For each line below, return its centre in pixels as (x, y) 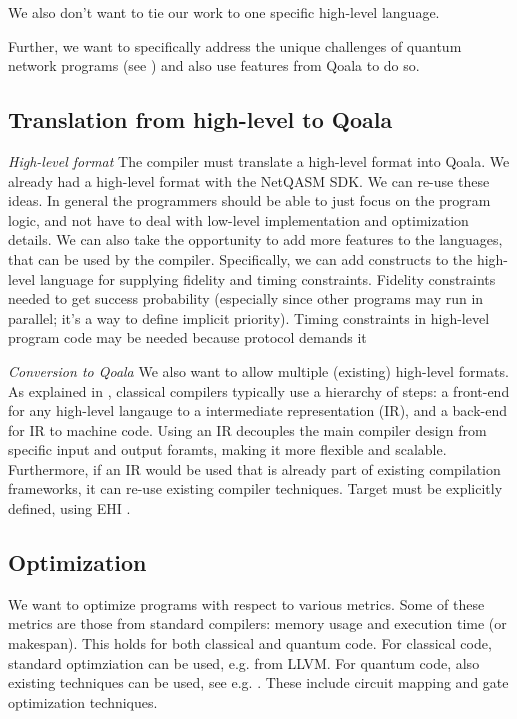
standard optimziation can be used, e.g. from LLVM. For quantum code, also (244, 662)
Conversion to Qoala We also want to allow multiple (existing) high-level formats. (258, 370)
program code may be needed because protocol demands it (187, 337)
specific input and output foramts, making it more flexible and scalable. (227, 449)
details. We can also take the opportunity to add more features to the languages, (255, 239)
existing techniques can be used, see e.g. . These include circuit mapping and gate (258, 682)
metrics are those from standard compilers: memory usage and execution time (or (257, 623)
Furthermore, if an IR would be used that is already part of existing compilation (254, 468)
